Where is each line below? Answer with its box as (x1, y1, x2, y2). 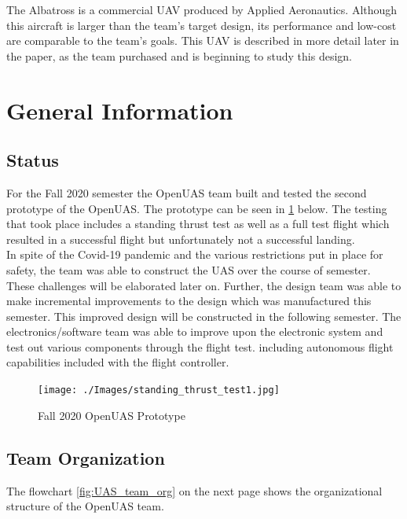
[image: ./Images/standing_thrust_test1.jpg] (38, 385, 280, 396)
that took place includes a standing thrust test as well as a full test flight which (6, 215, 390, 232)
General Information (6, 94, 233, 126)
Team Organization (6, 445, 165, 469)
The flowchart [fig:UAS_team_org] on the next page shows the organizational (6, 482, 383, 499)
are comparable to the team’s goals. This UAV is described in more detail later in (6, 32, 399, 49)
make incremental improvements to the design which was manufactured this (6, 293, 372, 309)
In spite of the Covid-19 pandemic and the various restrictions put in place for (6, 246, 383, 263)
